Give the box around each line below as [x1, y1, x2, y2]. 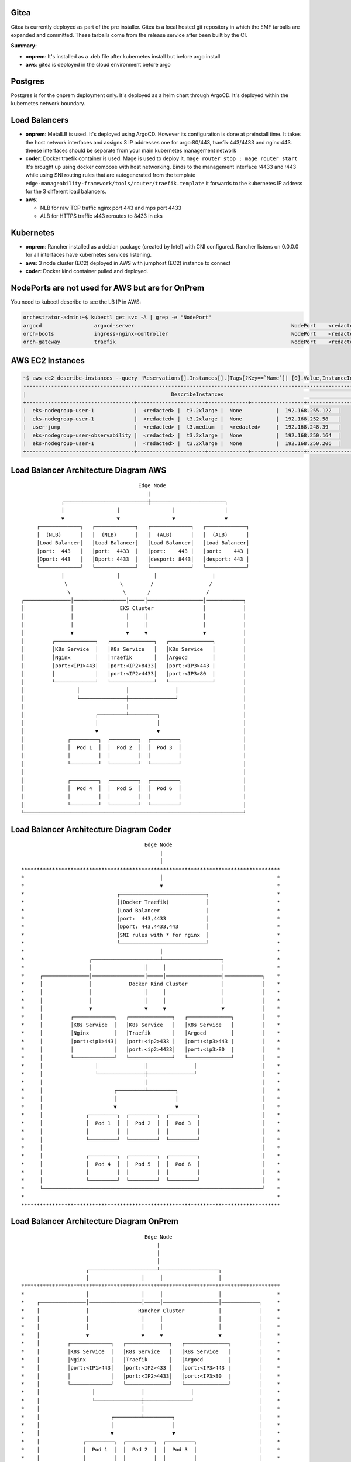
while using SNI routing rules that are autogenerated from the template [25, 171, 196, 178]
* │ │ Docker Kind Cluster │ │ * [21, 981, 281, 988]
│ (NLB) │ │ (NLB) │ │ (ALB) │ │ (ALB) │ [36, 531, 250, 538]
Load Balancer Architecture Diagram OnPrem [11, 1216, 178, 1226]
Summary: [11, 42, 37, 49]
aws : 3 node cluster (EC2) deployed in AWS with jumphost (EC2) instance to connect [25, 259, 231, 266]
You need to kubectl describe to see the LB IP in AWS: [11, 298, 142, 305]
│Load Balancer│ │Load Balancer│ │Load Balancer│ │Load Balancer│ [36, 540, 250, 546]
